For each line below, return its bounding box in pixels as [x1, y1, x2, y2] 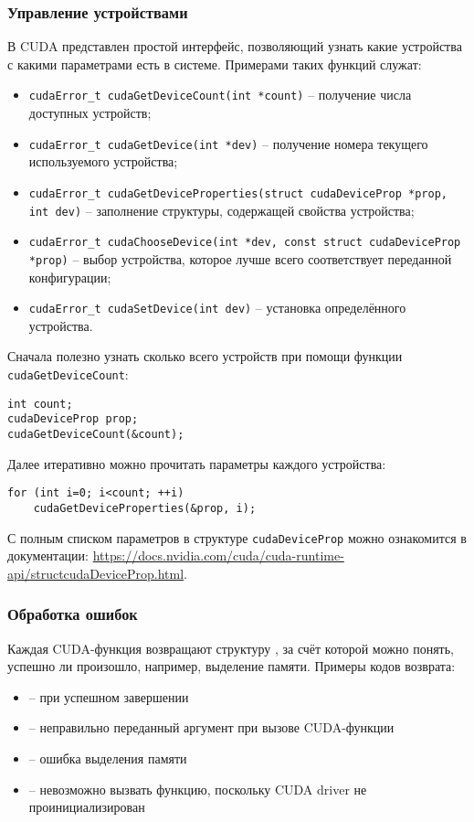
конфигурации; [28, 267, 111, 286]
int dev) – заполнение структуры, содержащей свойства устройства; [28, 200, 415, 219]
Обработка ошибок [7, 603, 138, 625]
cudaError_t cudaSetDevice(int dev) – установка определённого [28, 298, 406, 317]
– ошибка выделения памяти [28, 748, 187, 767]
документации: [7, 546, 89, 565]
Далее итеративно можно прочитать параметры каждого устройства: [7, 454, 386, 473]
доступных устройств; [28, 103, 152, 123]
